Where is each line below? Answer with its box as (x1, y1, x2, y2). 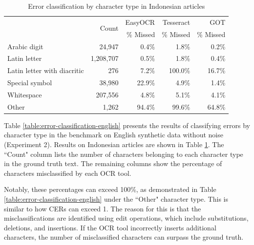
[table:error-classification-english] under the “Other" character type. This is (4, 194, 228, 204)
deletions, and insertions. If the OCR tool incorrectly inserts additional (4, 222, 216, 232)
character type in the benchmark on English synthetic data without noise (4, 130, 223, 140)
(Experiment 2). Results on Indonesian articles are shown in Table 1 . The (4, 139, 224, 150)
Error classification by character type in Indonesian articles (28, 1, 205, 11)
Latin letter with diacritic (7, 65, 84, 75)
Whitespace (7, 89, 42, 99)
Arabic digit (7, 41, 43, 51)
